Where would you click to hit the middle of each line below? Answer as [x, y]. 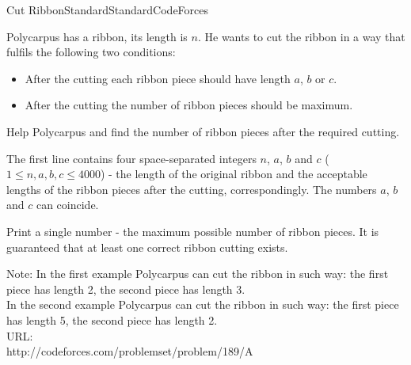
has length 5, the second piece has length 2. [112, 319]
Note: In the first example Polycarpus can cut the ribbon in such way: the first [198, 274]
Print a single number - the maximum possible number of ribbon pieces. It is [193, 231]
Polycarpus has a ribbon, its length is [97, 36]
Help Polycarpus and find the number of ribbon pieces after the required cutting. [203, 131]
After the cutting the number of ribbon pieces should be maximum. [189, 105]
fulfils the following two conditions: [91, 52]
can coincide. [67, 205]
